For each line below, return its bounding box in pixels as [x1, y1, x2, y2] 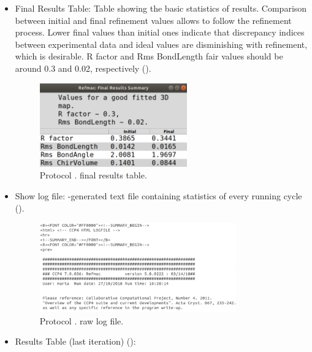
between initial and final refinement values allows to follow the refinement [15, 13, 292, 26]
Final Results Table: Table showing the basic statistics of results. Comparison [15, 2, 307, 14]
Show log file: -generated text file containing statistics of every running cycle [15, 189, 302, 202]
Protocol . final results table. [39, 169, 147, 182]
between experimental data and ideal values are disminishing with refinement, [15, 37, 308, 50]
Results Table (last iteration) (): [15, 335, 136, 348]
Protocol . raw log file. [39, 314, 124, 327]
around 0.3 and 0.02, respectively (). [15, 61, 151, 74]
